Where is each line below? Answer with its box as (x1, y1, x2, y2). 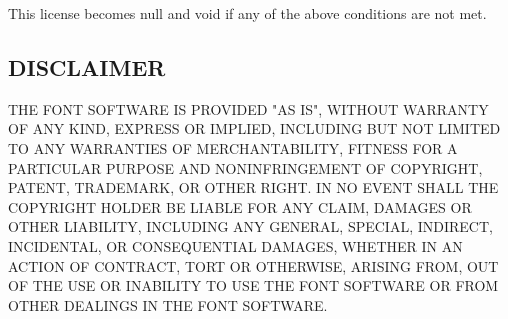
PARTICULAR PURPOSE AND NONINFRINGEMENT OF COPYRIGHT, (8, 157, 483, 178)
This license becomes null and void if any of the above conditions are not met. (8, 3, 487, 23)
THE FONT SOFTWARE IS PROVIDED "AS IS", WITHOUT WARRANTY (8, 98, 489, 119)
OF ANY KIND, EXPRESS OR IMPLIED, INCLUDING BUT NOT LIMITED (8, 118, 501, 139)
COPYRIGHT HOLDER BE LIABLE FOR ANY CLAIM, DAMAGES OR (8, 196, 472, 217)
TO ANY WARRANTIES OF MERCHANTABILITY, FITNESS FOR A (8, 137, 458, 158)
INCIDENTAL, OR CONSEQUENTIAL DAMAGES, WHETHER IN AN (8, 235, 463, 256)
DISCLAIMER (8, 51, 166, 82)
